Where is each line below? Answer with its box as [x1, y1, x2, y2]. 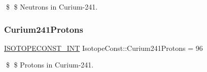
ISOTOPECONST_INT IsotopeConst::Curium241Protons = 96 [4, 42, 203, 53]
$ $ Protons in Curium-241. [6, 59, 94, 70]
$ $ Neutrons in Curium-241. [6, 2, 98, 12]
